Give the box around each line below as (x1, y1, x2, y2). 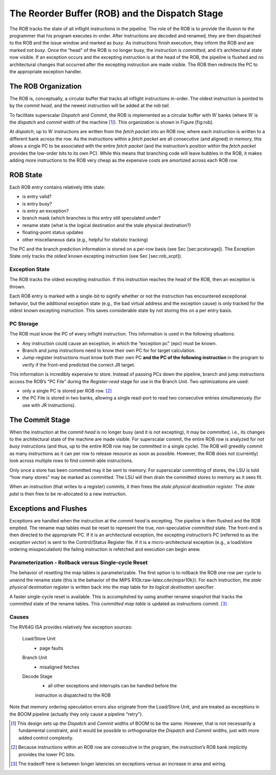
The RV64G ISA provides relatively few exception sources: (9, 624, 132, 630)
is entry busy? (22, 200, 52, 207)
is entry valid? (22, 194, 52, 200)
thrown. (9, 283, 26, 289)
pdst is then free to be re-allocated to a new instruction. (9, 491, 127, 497)
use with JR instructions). (22, 402, 76, 408)
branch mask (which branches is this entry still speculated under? (22, 215, 161, 221)
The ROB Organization (9, 82, 82, 91)
